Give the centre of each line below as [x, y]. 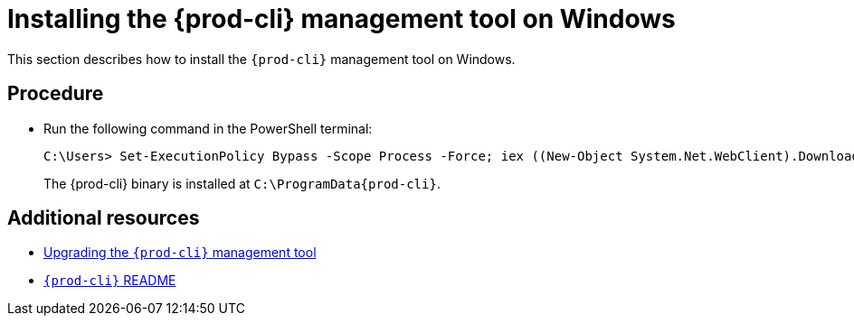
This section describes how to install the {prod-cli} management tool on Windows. [261, 59]
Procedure [56, 94]
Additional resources [104, 218]
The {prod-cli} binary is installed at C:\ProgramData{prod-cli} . [242, 183]
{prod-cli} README [110, 281]
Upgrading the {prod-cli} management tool [180, 253]
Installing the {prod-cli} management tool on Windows [342, 19]
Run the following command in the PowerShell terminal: [208, 128]
